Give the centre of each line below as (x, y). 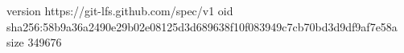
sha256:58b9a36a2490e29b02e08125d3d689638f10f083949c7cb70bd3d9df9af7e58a (202, 26)
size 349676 (34, 42)
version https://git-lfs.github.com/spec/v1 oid (120, 10)
